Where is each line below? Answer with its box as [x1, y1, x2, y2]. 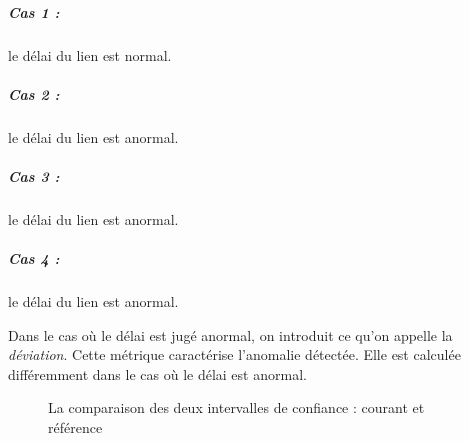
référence [48, 417, 103, 437]
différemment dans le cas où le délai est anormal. [8, 363, 307, 384]
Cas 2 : [8, 83, 60, 104]
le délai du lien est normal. [8, 44, 172, 65]
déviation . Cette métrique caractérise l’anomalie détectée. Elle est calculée [8, 344, 461, 365]
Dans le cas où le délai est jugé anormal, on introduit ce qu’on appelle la [8, 324, 453, 345]
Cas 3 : [8, 165, 60, 186]
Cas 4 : [8, 248, 60, 269]
